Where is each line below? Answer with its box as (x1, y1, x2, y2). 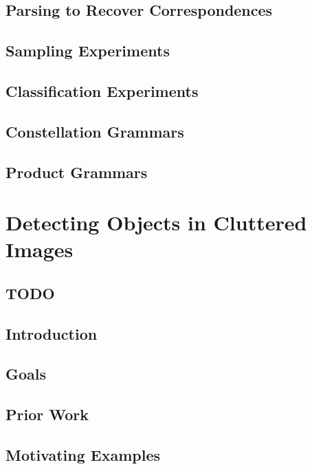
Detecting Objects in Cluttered (5, 208, 307, 237)
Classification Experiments (5, 80, 199, 101)
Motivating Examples (5, 444, 161, 465)
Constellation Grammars (5, 120, 184, 142)
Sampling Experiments (5, 40, 170, 61)
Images (5, 235, 74, 263)
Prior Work (5, 404, 89, 425)
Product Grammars (5, 161, 148, 182)
